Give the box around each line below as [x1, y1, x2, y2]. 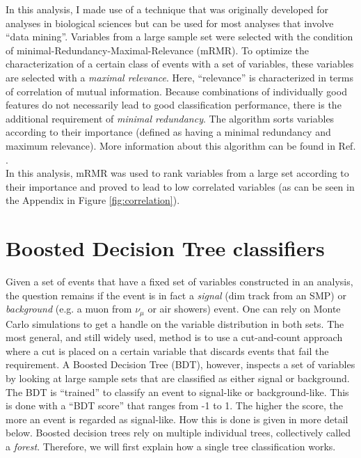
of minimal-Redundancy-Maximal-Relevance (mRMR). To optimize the [6, 42, 309, 57]
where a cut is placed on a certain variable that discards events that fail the [6, 343, 329, 358]
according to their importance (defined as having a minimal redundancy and [6, 125, 331, 139]
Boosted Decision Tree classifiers [6, 234, 325, 262]
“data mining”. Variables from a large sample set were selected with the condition [6, 29, 353, 44]
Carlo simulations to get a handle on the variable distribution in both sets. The [6, 316, 344, 331]
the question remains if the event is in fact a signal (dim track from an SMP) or [6, 287, 346, 302]
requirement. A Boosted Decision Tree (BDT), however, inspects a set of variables [6, 357, 355, 372]
